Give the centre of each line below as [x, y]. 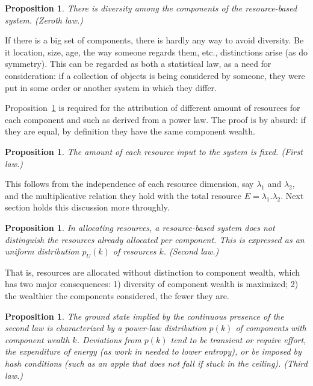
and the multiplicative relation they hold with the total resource [123, 195]
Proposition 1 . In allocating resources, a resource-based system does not [140, 227]
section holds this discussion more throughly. [87, 207]
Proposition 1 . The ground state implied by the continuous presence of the [144, 316]
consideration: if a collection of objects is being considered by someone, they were [155, 75]
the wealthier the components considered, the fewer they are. [117, 296]
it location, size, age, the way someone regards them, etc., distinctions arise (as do [156, 52]
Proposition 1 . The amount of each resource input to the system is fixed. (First [154, 151]
